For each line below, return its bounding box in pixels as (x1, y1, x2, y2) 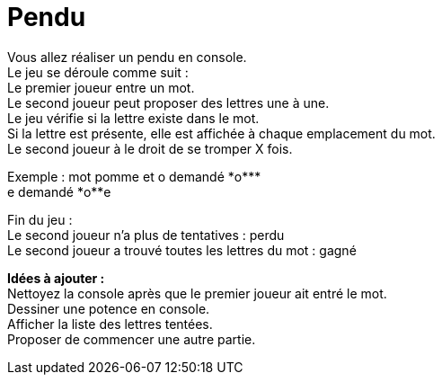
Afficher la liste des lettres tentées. (7, 315, 213, 332)
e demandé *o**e (7, 183, 111, 200)
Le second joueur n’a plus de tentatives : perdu (7, 227, 285, 243)
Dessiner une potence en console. (7, 300, 210, 316)
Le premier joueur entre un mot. (7, 79, 195, 95)
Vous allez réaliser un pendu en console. (7, 49, 247, 65)
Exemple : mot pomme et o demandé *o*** (7, 168, 261, 184)
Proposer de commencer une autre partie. (7, 331, 256, 347)
